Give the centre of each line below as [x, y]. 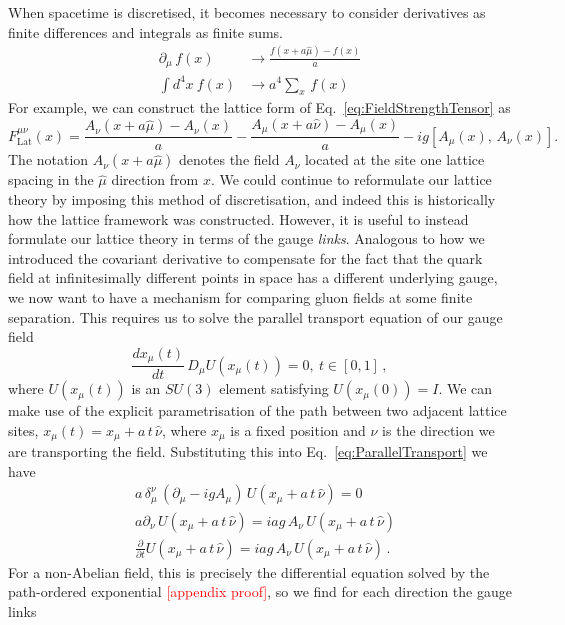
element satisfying [274, 388]
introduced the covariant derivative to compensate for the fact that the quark [245, 257]
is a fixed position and [298, 429]
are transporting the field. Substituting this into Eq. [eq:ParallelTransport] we [248, 451]
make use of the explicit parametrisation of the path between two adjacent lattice [257, 410]
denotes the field [229, 159]
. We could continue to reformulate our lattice [351, 179]
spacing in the [51, 179]
